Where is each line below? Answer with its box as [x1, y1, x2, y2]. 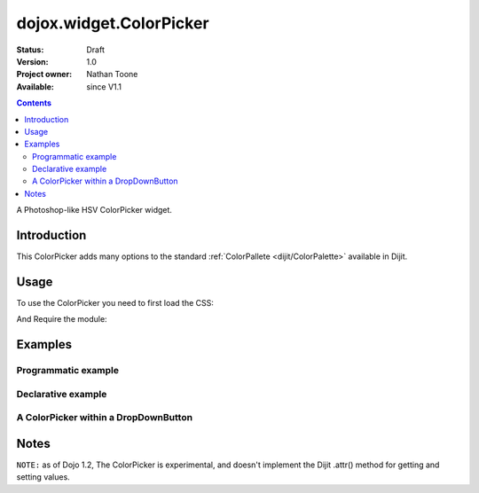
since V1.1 [86, 81, 122, 92]
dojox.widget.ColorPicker [16, 13, 209, 33]
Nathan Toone [86, 69, 138, 80]
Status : [16, 44, 44, 55]
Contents [16, 98, 52, 108]
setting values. [16, 472, 70, 482]
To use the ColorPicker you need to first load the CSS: [16, 298, 215, 309]
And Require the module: [16, 314, 107, 325]
